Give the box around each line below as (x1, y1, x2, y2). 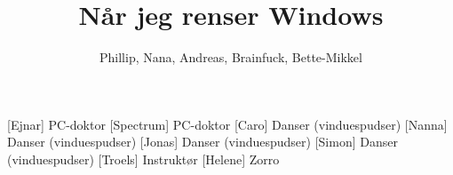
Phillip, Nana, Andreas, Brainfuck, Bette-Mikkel (99, 48, 362, 67)
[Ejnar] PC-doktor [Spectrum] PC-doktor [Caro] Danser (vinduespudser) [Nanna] (7, 115, 448, 133)
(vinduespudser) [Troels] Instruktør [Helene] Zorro (7, 149, 280, 168)
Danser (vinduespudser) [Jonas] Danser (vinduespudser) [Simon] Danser (7, 132, 398, 151)
